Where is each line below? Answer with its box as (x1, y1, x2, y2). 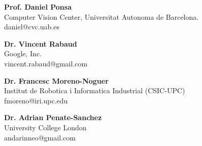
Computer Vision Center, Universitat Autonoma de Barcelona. (4, 11, 199, 22)
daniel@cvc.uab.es (4, 21, 59, 32)
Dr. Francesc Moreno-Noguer (4, 75, 109, 86)
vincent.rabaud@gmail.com (4, 58, 88, 68)
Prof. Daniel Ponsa (4, 2, 72, 12)
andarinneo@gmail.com (4, 132, 76, 142)
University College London (4, 122, 87, 132)
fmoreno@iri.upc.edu (4, 95, 68, 105)
